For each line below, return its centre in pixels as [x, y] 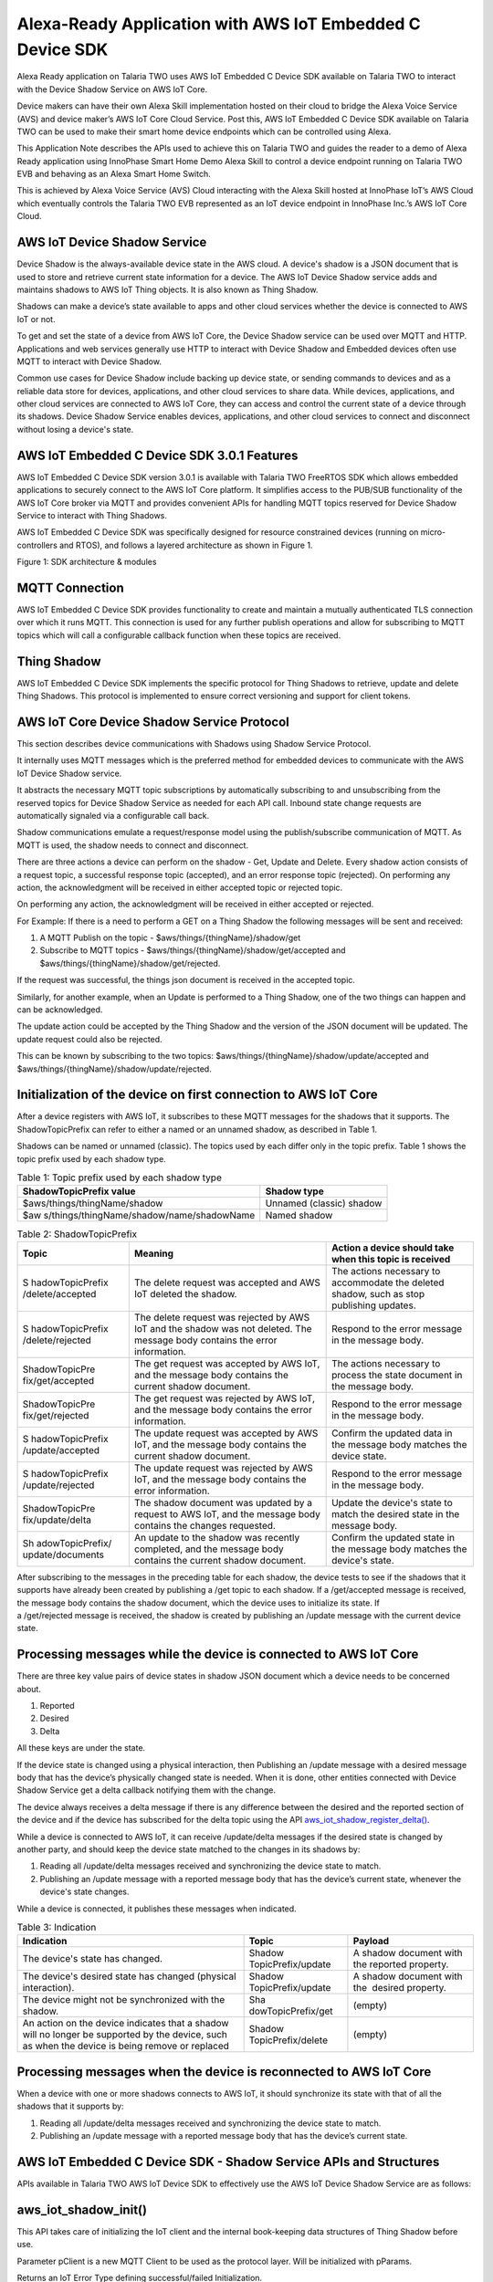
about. [29, 1689]
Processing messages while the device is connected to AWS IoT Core [218, 1654]
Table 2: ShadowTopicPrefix [77, 1234]
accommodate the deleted [388, 1282]
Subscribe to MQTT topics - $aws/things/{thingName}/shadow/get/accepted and [193, 950]
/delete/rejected [57, 1340]
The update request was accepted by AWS [226, 1433]
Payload [371, 1942]
